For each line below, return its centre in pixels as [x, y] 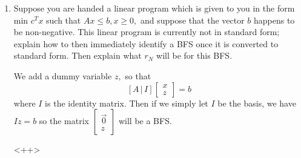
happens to [274, 20]
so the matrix [64, 121]
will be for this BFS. [194, 55]
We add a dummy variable [63, 75]
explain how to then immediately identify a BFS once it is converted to [146, 43]
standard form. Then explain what [78, 55]
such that [64, 20]
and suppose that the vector [192, 20]
